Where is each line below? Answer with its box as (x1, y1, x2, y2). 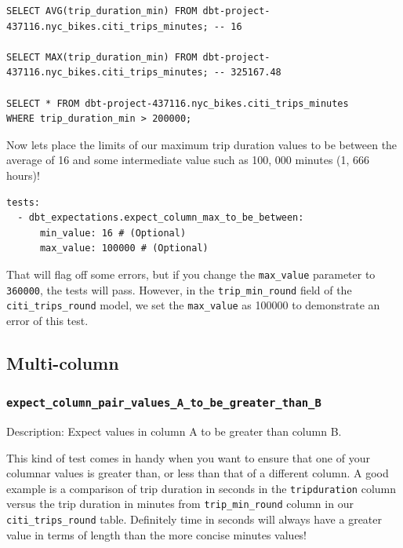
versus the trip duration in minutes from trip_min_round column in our (6, 495, 354, 512)
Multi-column (6, 350, 119, 374)
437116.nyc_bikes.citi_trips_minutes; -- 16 (6, 20, 242, 32)
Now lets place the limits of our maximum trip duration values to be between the (6, 136, 398, 152)
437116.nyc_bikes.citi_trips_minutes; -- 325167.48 (6, 67, 281, 79)
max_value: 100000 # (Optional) (39, 243, 209, 254)
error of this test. (6, 312, 89, 328)
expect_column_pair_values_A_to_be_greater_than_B (6, 396, 321, 410)
